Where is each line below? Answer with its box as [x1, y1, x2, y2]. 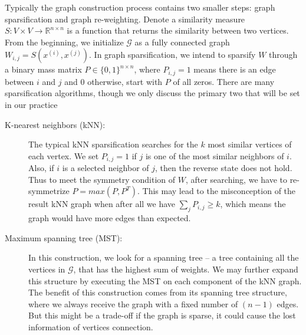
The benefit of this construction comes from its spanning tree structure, [28, 286, 287, 298]
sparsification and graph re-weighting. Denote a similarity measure [5, 12, 245, 25]
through [269, 48, 298, 61]
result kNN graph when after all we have [28, 198, 176, 210]
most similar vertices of [208, 138, 292, 150]
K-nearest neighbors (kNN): [5, 118, 106, 130]
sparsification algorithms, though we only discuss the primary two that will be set [5, 87, 300, 99]
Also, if [28, 162, 54, 174]
